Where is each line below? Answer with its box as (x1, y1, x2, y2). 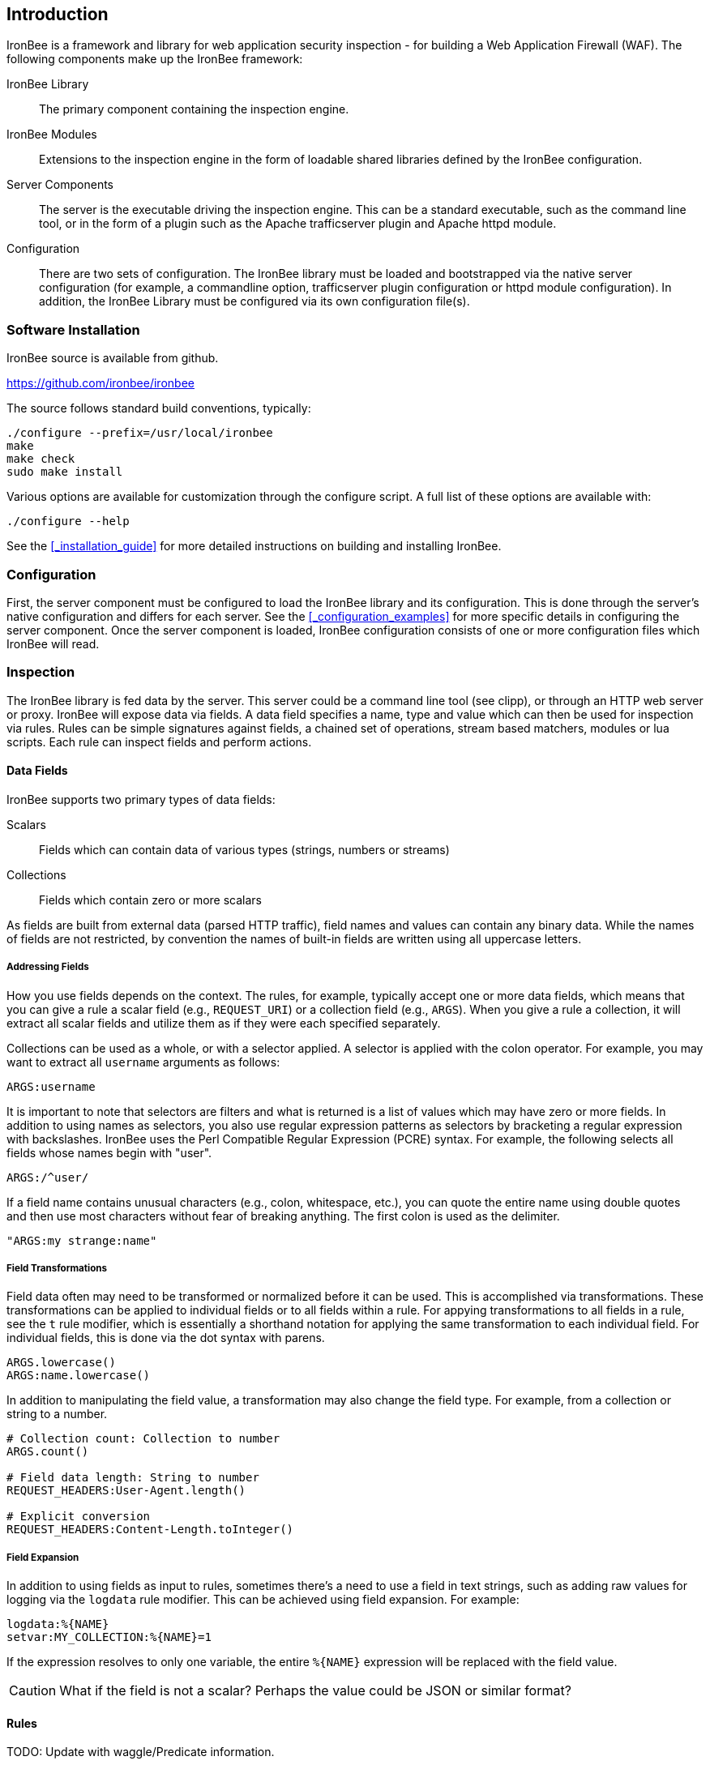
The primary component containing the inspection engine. (39, 102, 349, 117)
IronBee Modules (6, 127, 97, 142)
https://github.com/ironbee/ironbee (6, 376, 195, 391)
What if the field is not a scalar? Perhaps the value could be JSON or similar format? (59, 1682, 571, 1699)
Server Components (6, 177, 113, 192)
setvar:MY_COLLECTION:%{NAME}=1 (6, 1630, 212, 1644)
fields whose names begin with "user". (6, 1145, 212, 1160)
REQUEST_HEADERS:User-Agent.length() (6, 1484, 246, 1498)
